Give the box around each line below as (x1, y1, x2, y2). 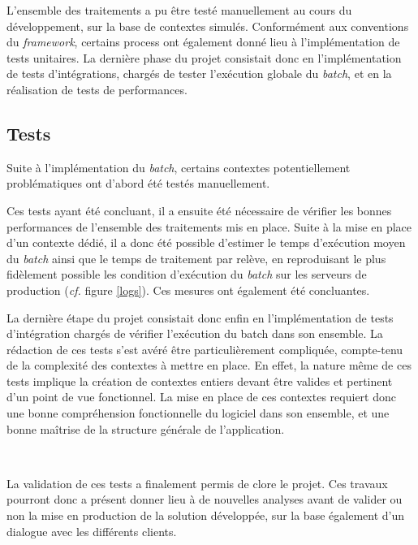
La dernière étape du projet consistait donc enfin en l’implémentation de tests (6, 309, 394, 326)
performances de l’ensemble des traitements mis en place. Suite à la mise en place (6, 218, 412, 235)
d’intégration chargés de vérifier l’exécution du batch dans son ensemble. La (6, 325, 383, 342)
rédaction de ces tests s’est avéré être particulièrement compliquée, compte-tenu (6, 340, 403, 357)
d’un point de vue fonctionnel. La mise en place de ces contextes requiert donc (6, 388, 396, 405)
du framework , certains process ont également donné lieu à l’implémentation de (6, 33, 400, 50)
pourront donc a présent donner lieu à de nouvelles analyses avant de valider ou (6, 491, 403, 508)
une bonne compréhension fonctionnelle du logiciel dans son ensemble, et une (6, 404, 390, 422)
